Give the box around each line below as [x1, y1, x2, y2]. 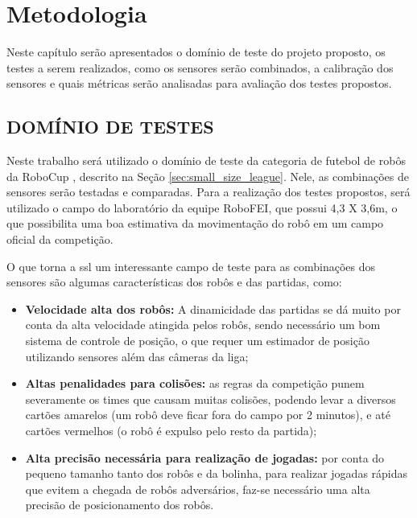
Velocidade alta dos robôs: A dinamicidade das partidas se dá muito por [25, 300, 401, 317]
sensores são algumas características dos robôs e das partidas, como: [6, 273, 342, 290]
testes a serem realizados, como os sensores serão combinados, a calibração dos [6, 59, 394, 76]
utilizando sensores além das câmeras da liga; [25, 347, 249, 364]
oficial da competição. [6, 231, 114, 248]
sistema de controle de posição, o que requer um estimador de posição [25, 332, 370, 349]
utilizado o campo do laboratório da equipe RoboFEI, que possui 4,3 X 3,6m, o [6, 199, 398, 216]
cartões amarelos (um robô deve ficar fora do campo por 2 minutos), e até [25, 406, 390, 423]
